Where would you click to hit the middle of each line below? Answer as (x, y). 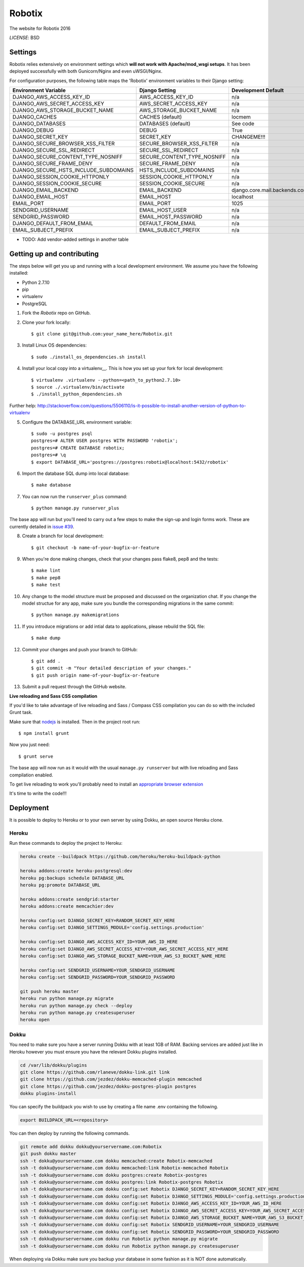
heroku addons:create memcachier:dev (67, 906)
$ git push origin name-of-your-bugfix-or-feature (95, 675)
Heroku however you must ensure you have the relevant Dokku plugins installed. (93, 1052)
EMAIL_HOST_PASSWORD (171, 217)
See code (243, 124)
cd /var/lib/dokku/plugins (53, 1065)
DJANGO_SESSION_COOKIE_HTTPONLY (61, 177)
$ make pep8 (46, 577)
